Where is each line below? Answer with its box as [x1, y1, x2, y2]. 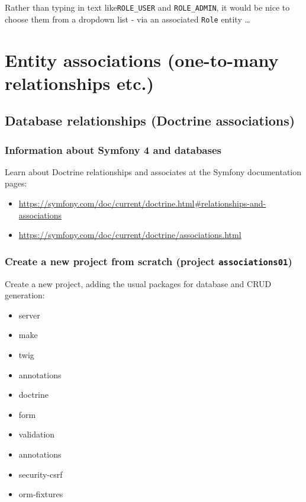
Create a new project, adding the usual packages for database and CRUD [5, 277, 272, 289]
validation [18, 428, 55, 440]
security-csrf [18, 468, 63, 480]
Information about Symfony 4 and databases [5, 142, 221, 157]
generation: [5, 289, 45, 301]
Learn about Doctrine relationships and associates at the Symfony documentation [5, 165, 302, 178]
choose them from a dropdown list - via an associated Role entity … [5, 12, 250, 25]
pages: [5, 177, 27, 189]
